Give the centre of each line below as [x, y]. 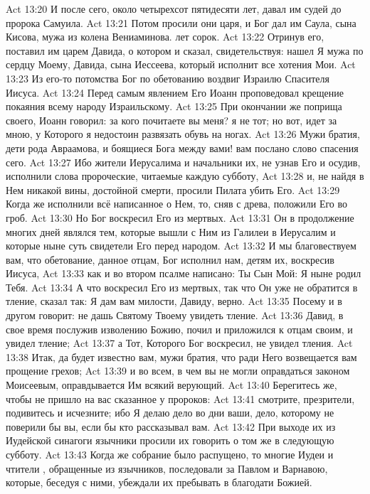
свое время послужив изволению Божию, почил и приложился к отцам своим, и [179, 329]
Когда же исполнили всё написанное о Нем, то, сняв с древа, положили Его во [177, 204]
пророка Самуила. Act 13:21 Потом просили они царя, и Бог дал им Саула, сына [181, 22]
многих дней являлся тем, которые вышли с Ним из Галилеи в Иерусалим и [171, 231]
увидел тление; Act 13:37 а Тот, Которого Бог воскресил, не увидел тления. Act [179, 343]
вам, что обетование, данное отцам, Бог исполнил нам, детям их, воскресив [170, 259]
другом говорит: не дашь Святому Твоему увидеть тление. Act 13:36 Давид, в [175, 315]
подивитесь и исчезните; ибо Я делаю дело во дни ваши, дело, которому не [170, 413]
